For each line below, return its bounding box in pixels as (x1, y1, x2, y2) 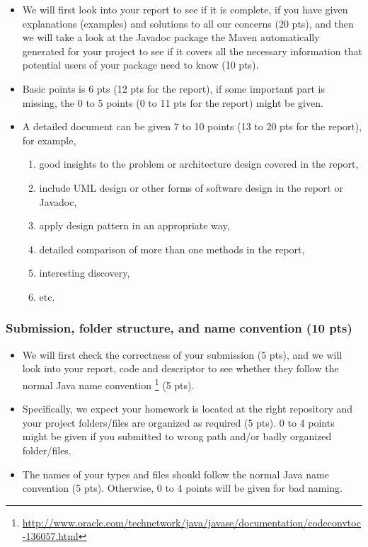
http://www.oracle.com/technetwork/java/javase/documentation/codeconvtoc (22, 514, 361, 529)
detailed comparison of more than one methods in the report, (39, 241, 305, 256)
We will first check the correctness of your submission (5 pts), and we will (22, 347, 343, 362)
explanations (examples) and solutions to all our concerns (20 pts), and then (22, 16, 354, 30)
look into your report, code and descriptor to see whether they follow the (22, 361, 339, 376)
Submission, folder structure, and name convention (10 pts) (6, 319, 352, 337)
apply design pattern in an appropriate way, (39, 218, 230, 233)
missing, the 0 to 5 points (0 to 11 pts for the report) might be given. (22, 95, 323, 110)
